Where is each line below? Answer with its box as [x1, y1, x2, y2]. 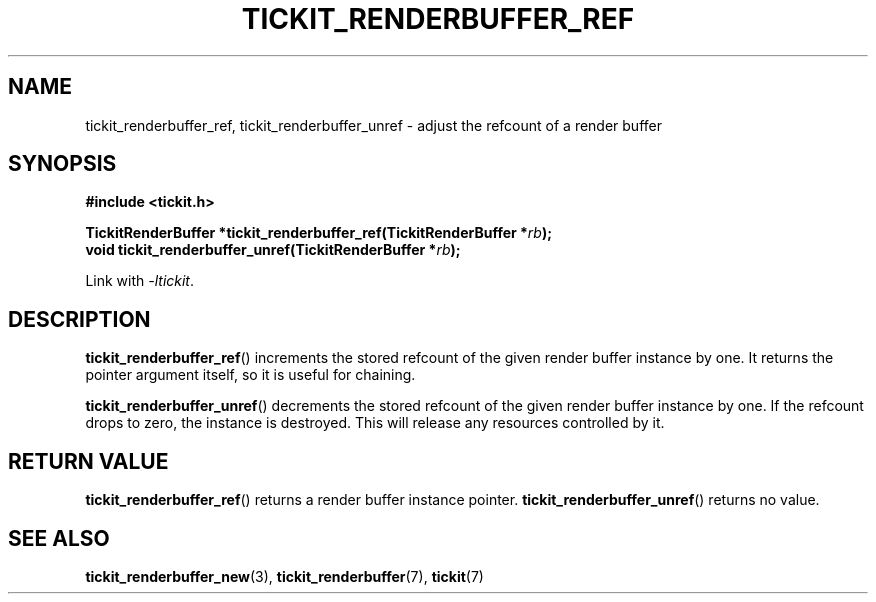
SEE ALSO [8, 525, 110, 551]
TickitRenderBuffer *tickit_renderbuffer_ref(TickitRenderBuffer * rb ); [85, 224, 552, 242]
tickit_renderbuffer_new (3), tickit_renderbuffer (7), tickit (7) [85, 567, 484, 585]
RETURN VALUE [8, 448, 169, 474]
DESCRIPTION [8, 306, 151, 332]
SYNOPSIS [8, 151, 117, 177]
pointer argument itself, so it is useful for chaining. [85, 366, 416, 384]
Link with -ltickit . [85, 272, 195, 290]
